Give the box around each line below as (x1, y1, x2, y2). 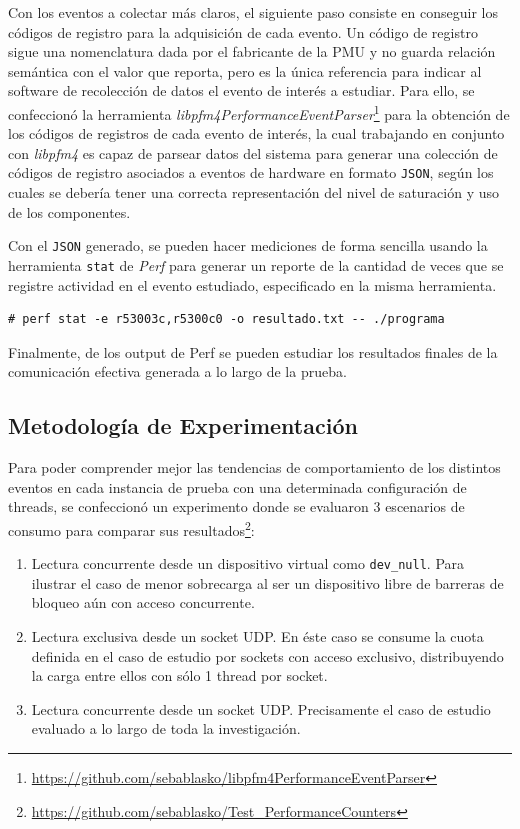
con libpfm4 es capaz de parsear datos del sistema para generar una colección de (8, 142, 498, 163)
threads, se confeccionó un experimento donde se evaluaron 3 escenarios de (8, 496, 465, 517)
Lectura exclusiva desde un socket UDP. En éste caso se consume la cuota (31, 626, 484, 647)
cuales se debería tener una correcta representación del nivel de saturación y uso (8, 182, 500, 203)
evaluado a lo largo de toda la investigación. (31, 718, 301, 739)
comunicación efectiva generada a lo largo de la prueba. (8, 361, 347, 382)
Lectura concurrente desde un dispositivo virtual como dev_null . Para (31, 553, 465, 574)
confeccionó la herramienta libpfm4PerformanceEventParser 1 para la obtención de (8, 100, 510, 124)
